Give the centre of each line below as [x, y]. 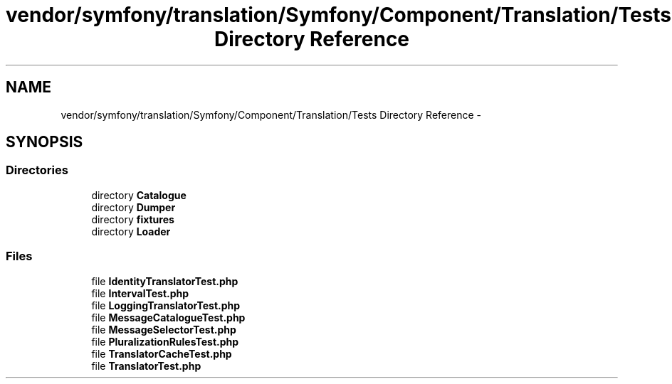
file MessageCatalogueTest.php [168, 317]
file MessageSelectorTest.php [164, 329]
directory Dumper [133, 207]
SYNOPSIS [44, 142]
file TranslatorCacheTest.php [162, 353]
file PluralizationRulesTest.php [165, 341]
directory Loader [131, 231]
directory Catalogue [139, 195]
